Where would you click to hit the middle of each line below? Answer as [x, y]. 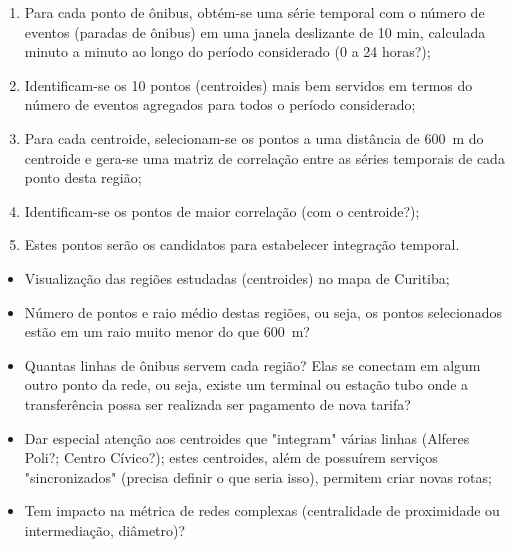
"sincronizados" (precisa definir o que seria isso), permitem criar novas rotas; [258, 476]
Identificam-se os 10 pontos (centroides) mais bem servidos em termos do [248, 84]
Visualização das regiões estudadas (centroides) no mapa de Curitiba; [237, 277]
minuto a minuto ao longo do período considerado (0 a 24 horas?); [227, 51]
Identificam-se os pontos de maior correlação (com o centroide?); [222, 210]
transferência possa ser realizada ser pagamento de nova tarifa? [217, 403]
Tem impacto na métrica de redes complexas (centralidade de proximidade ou [262, 510]
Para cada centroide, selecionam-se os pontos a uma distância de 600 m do [254, 137]
